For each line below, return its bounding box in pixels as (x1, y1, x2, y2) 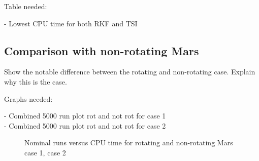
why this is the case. (4, 76, 67, 87)
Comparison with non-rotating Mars (4, 43, 199, 58)
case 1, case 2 (24, 147, 66, 157)
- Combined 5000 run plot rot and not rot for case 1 (4, 110, 166, 121)
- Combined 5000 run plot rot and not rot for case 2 (4, 120, 166, 131)
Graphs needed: (4, 93, 53, 104)
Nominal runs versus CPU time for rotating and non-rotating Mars (24, 137, 233, 148)
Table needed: (4, 1, 47, 11)
